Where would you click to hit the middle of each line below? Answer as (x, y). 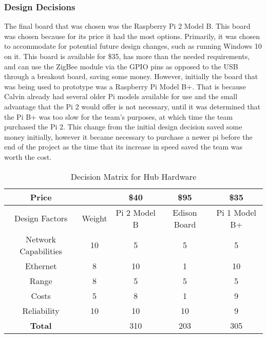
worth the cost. (28, 156)
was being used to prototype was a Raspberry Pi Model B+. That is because (125, 86)
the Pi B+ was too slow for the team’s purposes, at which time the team (119, 116)
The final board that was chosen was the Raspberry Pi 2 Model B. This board (127, 26)
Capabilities (41, 251)
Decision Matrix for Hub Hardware (133, 176)
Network (41, 239)
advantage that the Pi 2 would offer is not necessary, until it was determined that (132, 106)
